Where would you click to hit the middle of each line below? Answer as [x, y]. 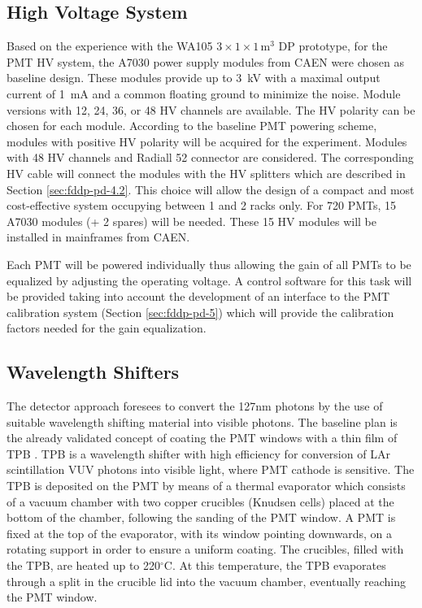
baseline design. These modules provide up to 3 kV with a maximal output [194, 78]
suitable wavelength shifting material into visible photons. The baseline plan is [202, 421]
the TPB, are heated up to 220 [84, 565]
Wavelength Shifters [93, 372]
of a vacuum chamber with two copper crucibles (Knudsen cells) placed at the [200, 501]
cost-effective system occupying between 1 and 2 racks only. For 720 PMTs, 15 [202, 205]
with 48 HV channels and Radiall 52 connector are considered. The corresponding [210, 157]
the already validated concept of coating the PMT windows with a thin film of [202, 438]
